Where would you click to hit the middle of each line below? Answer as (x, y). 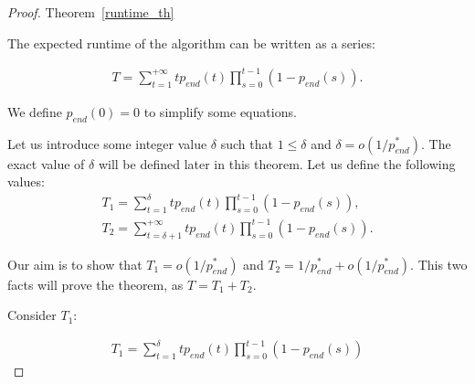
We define (35, 111)
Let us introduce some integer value (107, 143)
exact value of (46, 163)
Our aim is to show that (75, 264)
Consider (32, 315)
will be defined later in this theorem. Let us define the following (277, 163)
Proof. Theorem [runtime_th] (91, 12)
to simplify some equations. (220, 111)
